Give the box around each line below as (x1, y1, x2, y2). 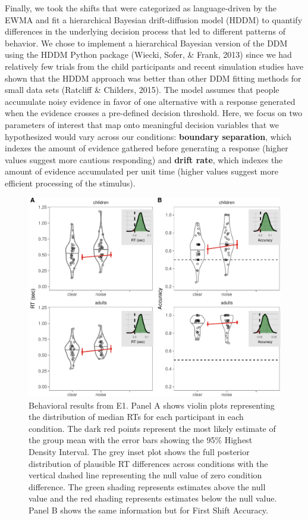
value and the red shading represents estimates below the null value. (29, 492, 277, 505)
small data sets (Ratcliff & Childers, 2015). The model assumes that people (5, 83, 279, 96)
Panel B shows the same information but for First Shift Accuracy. (29, 504, 268, 516)
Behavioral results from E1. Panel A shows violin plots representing (29, 398, 275, 411)
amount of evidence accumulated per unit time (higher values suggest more (5, 165, 278, 178)
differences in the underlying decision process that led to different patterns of (5, 25, 285, 38)
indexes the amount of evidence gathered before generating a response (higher (5, 142, 288, 154)
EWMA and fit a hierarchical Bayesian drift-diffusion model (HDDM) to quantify (5, 13, 303, 26)
